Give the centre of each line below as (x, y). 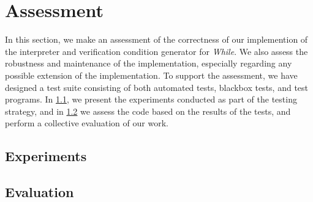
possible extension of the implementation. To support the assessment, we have (151, 75)
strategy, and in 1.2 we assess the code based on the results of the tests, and (148, 111)
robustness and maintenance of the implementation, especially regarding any (149, 63)
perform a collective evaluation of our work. (87, 123)
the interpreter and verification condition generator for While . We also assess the (156, 51)
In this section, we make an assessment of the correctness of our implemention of (156, 39)
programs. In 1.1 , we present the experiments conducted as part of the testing (151, 99)
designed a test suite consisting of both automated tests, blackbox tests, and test (157, 87)
